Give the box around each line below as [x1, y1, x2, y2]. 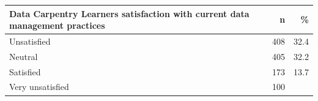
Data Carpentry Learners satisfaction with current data [9, 7, 250, 20]
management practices [9, 19, 105, 32]
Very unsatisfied [9, 80, 69, 93]
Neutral [9, 50, 38, 62]
